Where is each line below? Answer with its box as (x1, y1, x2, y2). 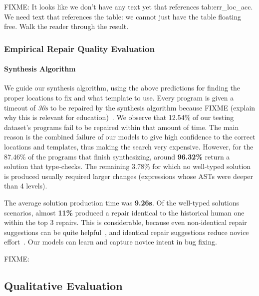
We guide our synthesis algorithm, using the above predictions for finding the (4, 82, 241, 93)
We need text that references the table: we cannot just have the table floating (4, 11, 242, 21)
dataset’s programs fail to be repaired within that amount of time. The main (4, 121, 239, 132)
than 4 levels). (4, 180, 47, 191)
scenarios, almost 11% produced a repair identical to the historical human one (4, 207, 245, 217)
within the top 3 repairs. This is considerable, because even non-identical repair (4, 217, 247, 227)
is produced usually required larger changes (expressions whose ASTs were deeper (4, 170, 254, 181)
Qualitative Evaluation (4, 277, 123, 293)
